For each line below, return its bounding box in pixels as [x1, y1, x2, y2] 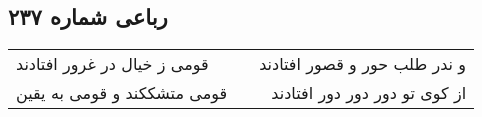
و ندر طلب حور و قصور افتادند [259, 52, 467, 76]
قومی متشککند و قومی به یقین [16, 81, 228, 105]
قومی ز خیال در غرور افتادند [16, 52, 209, 76]
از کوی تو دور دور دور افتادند [271, 81, 467, 105]
